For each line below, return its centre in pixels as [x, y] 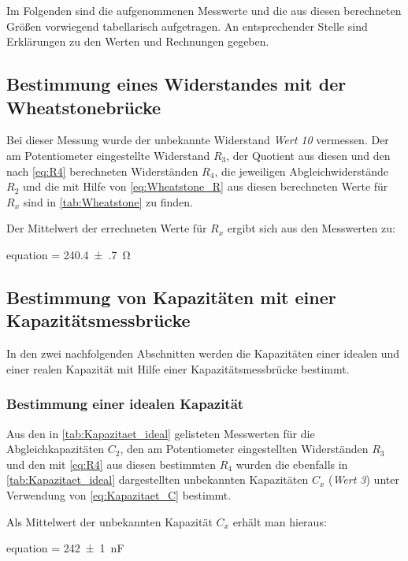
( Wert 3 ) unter [363, 479]
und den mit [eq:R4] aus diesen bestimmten [111, 464]
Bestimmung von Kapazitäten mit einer [171, 297]
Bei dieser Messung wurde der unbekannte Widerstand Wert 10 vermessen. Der [198, 140]
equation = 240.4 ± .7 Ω [69, 254]
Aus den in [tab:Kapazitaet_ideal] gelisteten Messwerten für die [161, 433]
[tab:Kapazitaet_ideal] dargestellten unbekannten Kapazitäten [158, 479]
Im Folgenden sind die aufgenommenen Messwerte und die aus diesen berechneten [204, 10]
